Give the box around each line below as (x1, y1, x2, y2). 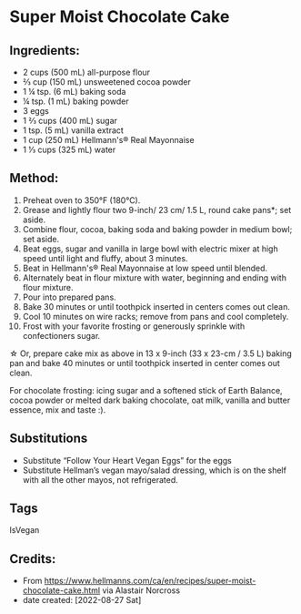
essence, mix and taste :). (9, 404, 106, 415)
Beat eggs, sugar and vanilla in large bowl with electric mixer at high (22, 243, 279, 254)
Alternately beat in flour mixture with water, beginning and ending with (22, 271, 286, 283)
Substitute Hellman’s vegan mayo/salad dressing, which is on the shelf (22, 465, 286, 476)
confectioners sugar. (22, 330, 101, 341)
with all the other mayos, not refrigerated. (22, 474, 179, 485)
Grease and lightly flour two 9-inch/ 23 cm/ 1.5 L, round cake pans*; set (22, 204, 292, 215)
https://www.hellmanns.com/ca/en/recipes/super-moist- (44, 576, 256, 587)
